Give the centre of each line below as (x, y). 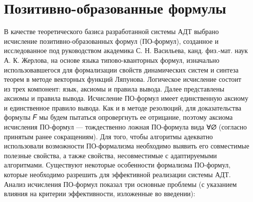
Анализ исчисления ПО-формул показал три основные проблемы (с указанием (120, 184)
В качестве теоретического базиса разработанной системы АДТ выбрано (111, 31)
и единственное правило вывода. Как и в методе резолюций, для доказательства (123, 107)
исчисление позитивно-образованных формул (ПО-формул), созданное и (111, 41)
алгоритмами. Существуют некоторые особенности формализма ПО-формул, (117, 165)
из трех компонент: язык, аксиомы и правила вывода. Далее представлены (114, 88)
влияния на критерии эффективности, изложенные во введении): (100, 193)
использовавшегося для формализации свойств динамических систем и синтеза (121, 69)
